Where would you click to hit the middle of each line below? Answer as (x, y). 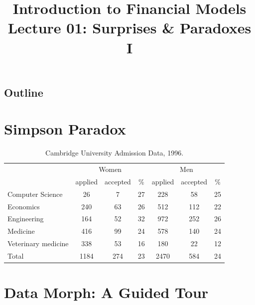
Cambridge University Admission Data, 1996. (115, 153)
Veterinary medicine (38, 243)
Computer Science (35, 194)
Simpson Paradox (65, 129)
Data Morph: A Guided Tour (106, 292)
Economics (24, 206)
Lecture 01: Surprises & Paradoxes (129, 28)
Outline (24, 92)
